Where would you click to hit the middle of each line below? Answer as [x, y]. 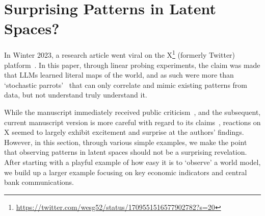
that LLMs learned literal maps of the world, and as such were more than [119, 75]
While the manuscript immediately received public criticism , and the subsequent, [132, 112]
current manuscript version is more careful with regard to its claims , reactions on [132, 122]
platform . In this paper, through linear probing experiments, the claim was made [132, 65]
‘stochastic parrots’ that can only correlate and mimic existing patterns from [126, 85]
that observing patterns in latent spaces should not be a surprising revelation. [126, 152]
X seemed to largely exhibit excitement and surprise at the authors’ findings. [124, 132]
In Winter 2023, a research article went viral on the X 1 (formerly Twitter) [120, 54]
